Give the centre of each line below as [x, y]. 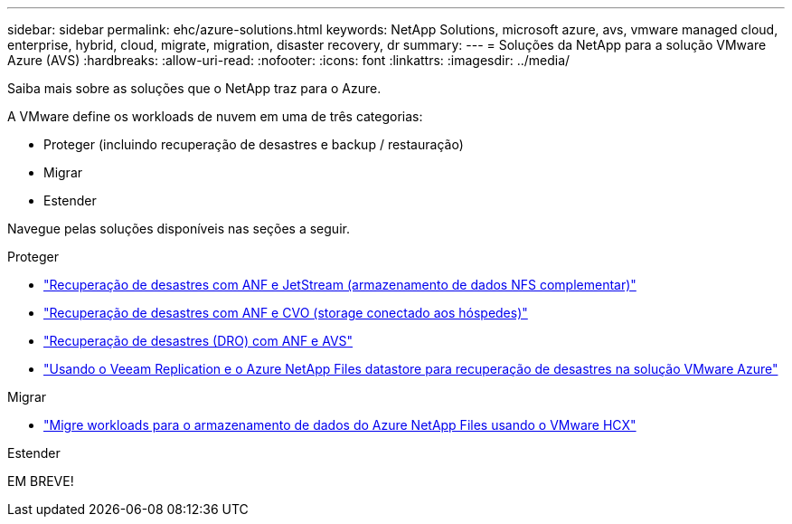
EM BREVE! [41, 481]
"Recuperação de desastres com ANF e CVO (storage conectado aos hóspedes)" [286, 313]
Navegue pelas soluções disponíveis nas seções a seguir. [179, 229]
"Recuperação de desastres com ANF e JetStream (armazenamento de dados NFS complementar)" [340, 285]
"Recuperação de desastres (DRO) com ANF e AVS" [198, 341]
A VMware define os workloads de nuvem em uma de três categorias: [215, 116]
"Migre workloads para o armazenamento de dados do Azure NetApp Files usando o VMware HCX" [340, 425]
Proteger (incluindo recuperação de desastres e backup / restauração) [254, 144]
